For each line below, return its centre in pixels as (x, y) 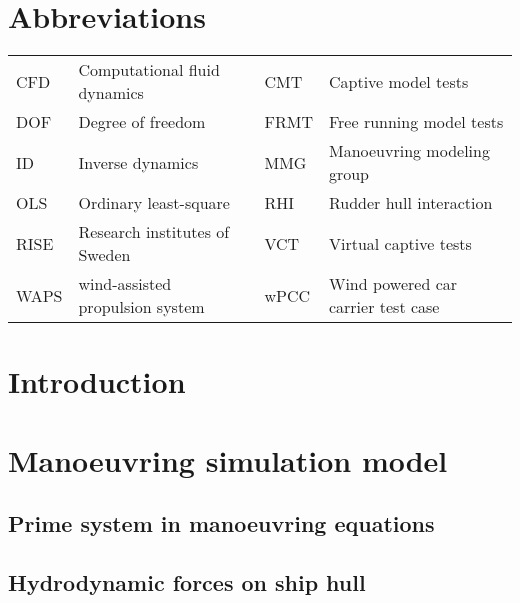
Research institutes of (154, 232)
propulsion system (141, 307)
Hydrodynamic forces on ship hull (187, 582)
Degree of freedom (142, 122)
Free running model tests (416, 122)
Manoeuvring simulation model (228, 459)
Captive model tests (398, 81)
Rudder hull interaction (410, 203)
